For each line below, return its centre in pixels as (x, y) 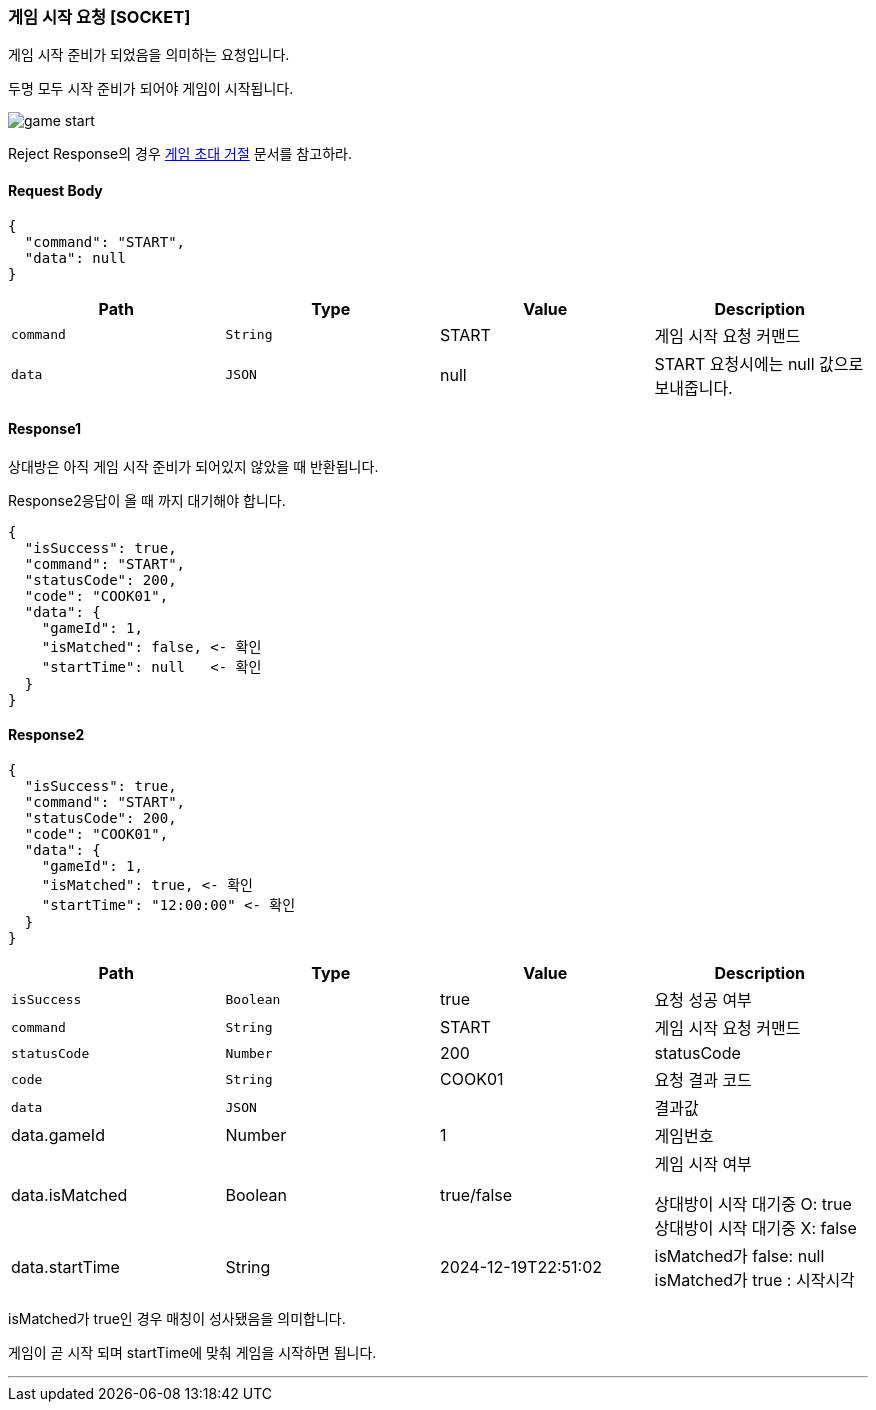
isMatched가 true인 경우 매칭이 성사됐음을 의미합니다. (177, 1319)
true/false (476, 1195)
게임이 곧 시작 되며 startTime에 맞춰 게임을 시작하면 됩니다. (192, 1353)
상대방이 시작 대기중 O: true (753, 1204)
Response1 (45, 429)
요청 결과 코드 (703, 1080)
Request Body (55, 190)
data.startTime (65, 1267)
